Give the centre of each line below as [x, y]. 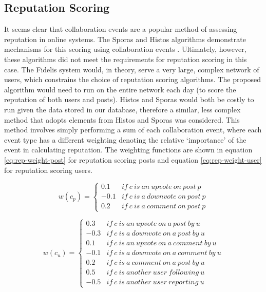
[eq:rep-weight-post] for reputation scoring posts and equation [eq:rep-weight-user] [133, 159]
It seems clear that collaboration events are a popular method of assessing [121, 29]
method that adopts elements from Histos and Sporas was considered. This [122, 119]
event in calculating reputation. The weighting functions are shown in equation [128, 150]
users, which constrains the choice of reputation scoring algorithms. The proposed [133, 79]
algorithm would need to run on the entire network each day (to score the [120, 89]
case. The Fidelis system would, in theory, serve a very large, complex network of [132, 69]
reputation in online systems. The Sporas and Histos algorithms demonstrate [125, 39]
